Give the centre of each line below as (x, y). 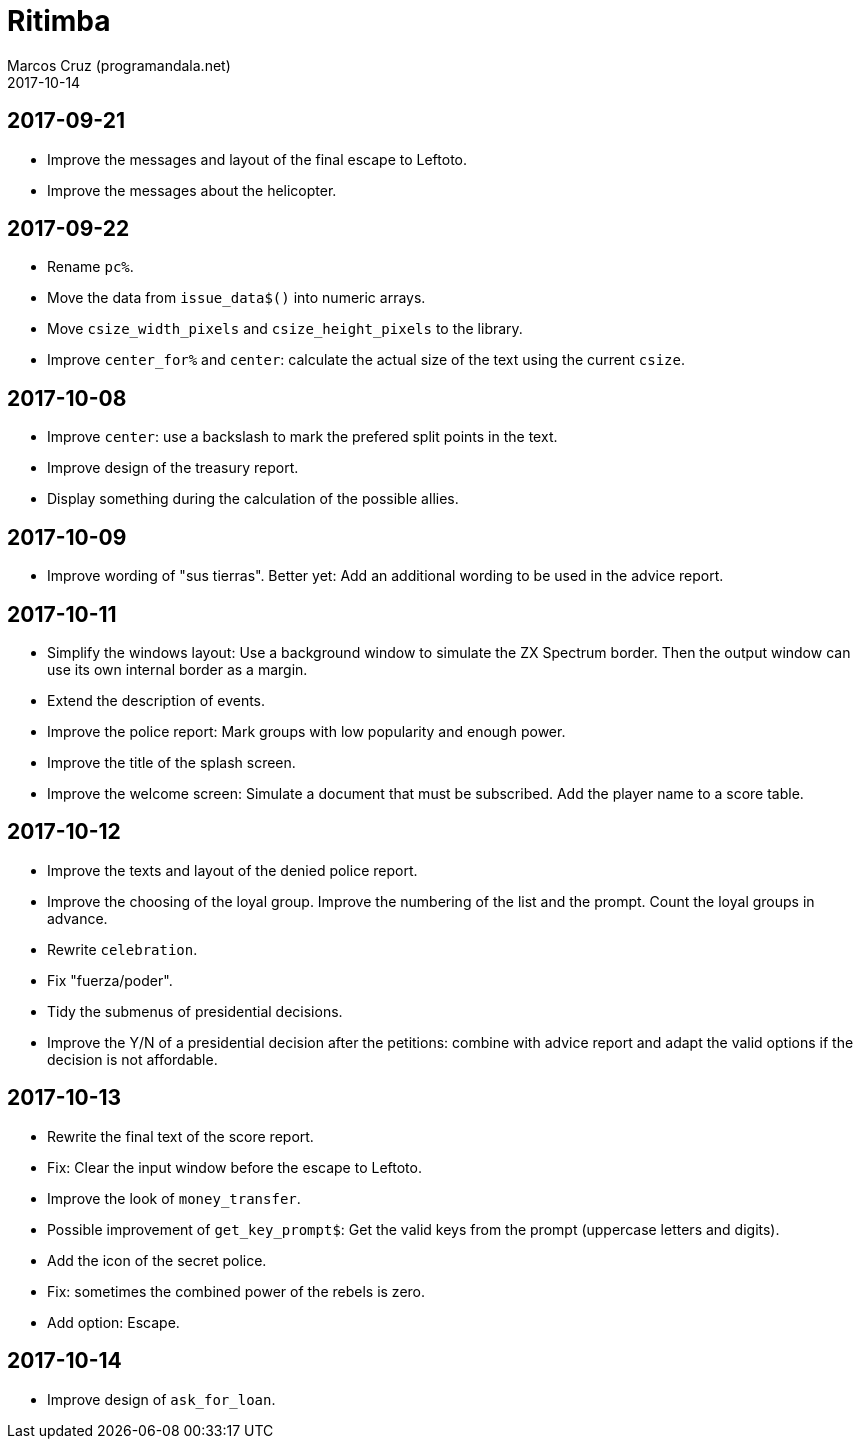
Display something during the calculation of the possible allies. (253, 499)
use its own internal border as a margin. (177, 669)
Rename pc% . (90, 267)
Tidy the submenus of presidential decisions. (195, 1011)
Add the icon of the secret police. (157, 1260)
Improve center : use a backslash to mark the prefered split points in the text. (302, 437)
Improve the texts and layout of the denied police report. (232, 870)
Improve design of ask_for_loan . (161, 1399)
